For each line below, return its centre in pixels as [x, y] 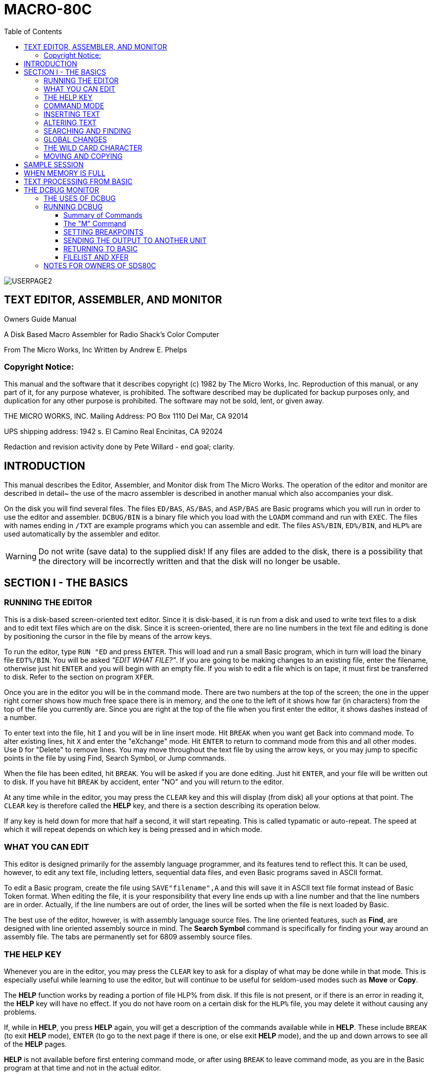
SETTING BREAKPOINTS [103, 232]
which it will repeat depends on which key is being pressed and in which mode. [133, 830]
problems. [20, 1012]
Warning [21, 557]
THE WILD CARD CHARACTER [93, 147]
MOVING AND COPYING [83, 156]
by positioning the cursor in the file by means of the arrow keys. [108, 636]
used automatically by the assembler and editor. [82, 534]
